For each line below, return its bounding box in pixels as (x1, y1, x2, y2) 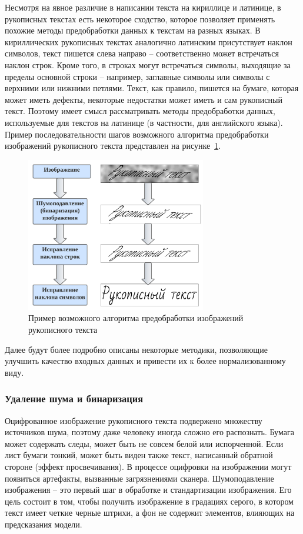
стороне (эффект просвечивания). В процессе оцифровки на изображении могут (5, 460, 292, 472)
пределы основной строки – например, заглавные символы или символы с (5, 70, 270, 82)
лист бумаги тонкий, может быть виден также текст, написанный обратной (5, 449, 273, 461)
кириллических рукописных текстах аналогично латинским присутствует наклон (5, 35, 292, 48)
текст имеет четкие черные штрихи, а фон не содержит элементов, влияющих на (5, 506, 295, 519)
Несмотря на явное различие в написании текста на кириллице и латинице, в (5, 1, 281, 13)
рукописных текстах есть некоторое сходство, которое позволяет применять (5, 12, 275, 25)
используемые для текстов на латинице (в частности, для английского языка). (5, 116, 283, 128)
